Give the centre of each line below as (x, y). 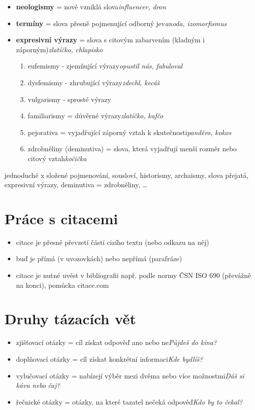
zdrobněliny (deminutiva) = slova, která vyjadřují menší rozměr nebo (132, 149)
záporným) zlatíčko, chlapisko (59, 49)
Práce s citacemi (61, 218)
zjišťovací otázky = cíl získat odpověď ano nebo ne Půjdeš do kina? (116, 342)
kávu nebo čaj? (38, 385)
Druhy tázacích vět (70, 319)
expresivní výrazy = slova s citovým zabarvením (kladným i (111, 40)
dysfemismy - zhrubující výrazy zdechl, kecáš (94, 82)
